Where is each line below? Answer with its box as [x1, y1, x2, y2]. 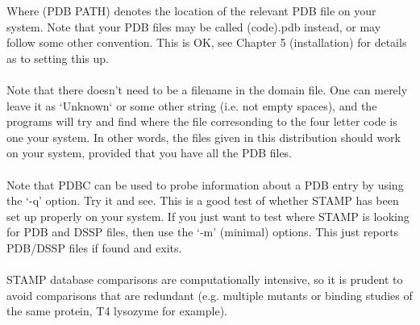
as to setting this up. [6, 49, 110, 66]
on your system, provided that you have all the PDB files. [6, 144, 293, 161]
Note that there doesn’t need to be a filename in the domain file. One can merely [6, 81, 408, 98]
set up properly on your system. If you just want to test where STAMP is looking [6, 207, 410, 224]
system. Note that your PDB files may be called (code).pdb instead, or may [6, 18, 381, 35]
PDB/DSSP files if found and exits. [6, 239, 182, 256]
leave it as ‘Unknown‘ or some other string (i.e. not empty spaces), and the [6, 97, 377, 114]
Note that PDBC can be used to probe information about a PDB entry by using [6, 176, 404, 193]
